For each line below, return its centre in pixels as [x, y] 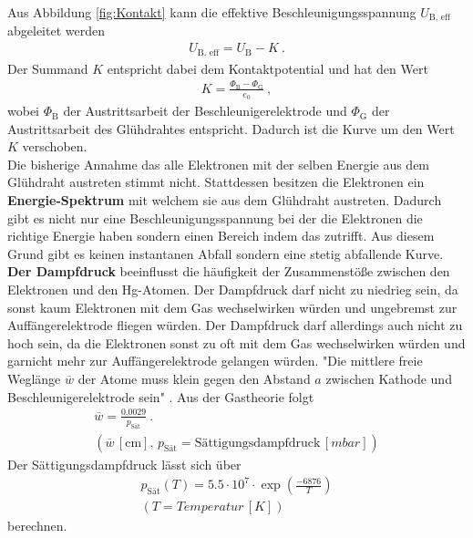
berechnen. [37, 526]
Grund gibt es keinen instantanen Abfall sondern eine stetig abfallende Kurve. [226, 253]
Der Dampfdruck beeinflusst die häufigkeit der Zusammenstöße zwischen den [229, 271]
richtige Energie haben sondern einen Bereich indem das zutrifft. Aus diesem [221, 236]
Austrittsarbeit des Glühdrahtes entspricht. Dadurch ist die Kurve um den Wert [231, 128]
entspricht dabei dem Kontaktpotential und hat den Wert [267, 68]
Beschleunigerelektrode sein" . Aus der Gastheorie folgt [161, 396]
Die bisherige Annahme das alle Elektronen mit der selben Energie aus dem [219, 164]
